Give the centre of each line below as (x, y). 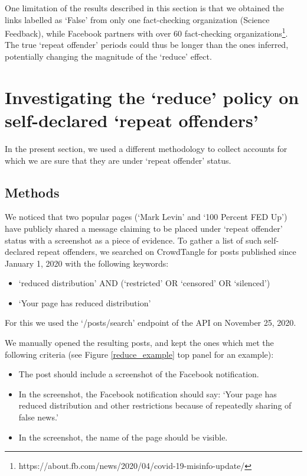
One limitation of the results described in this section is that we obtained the (145, 8)
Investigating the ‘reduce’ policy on (152, 97)
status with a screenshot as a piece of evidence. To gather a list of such (133, 240)
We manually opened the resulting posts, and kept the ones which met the (139, 343)
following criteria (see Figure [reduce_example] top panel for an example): (139, 354)
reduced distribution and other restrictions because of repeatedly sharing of (155, 405)
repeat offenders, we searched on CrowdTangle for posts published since (167, 252)
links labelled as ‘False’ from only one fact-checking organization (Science (137, 19)
